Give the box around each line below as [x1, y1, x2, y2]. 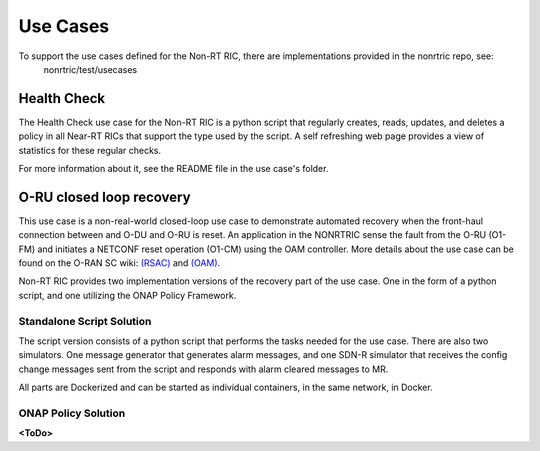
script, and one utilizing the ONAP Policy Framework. [18, 289, 237, 301]
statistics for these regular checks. [18, 144, 162, 156]
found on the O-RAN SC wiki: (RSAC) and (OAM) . [18, 257, 221, 269]
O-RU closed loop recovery [18, 188, 191, 205]
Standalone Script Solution [18, 314, 152, 328]
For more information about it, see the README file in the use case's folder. [18, 163, 329, 175]
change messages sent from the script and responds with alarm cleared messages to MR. [18, 363, 389, 375]
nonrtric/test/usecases [43, 63, 138, 75]
